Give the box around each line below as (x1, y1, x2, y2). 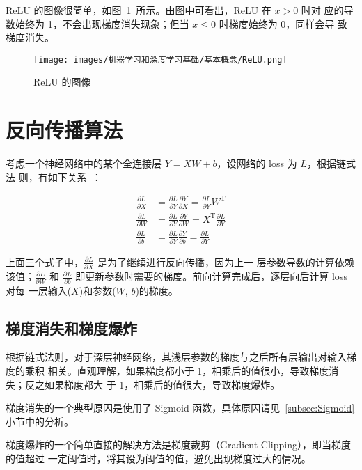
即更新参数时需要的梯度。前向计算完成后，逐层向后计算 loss (75, 269, 347, 283)
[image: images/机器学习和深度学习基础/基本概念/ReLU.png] (33, 54, 288, 65)
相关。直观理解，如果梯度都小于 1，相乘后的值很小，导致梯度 (47, 363, 329, 377)
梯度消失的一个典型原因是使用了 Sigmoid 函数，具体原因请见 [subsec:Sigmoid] (6, 400, 355, 415)
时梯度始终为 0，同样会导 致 (219, 16, 347, 31)
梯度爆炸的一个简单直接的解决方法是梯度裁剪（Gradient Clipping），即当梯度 (6, 437, 352, 452)
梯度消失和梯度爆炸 (6, 317, 137, 338)
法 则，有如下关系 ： (6, 169, 102, 184)
